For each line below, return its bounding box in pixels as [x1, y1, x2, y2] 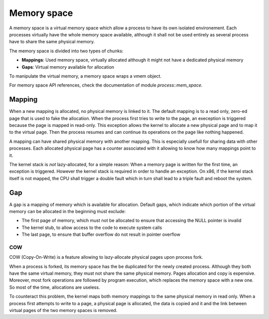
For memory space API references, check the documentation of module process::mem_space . [9, 82, 203, 88]
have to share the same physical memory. [9, 39, 95, 45]
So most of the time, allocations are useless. [9, 284, 100, 290]
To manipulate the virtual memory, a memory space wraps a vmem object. [9, 73, 162, 79]
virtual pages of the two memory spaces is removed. [9, 308, 118, 314]
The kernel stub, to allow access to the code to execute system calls [21, 224, 162, 230]
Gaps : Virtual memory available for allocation [21, 64, 115, 70]
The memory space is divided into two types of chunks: [9, 48, 124, 54]
